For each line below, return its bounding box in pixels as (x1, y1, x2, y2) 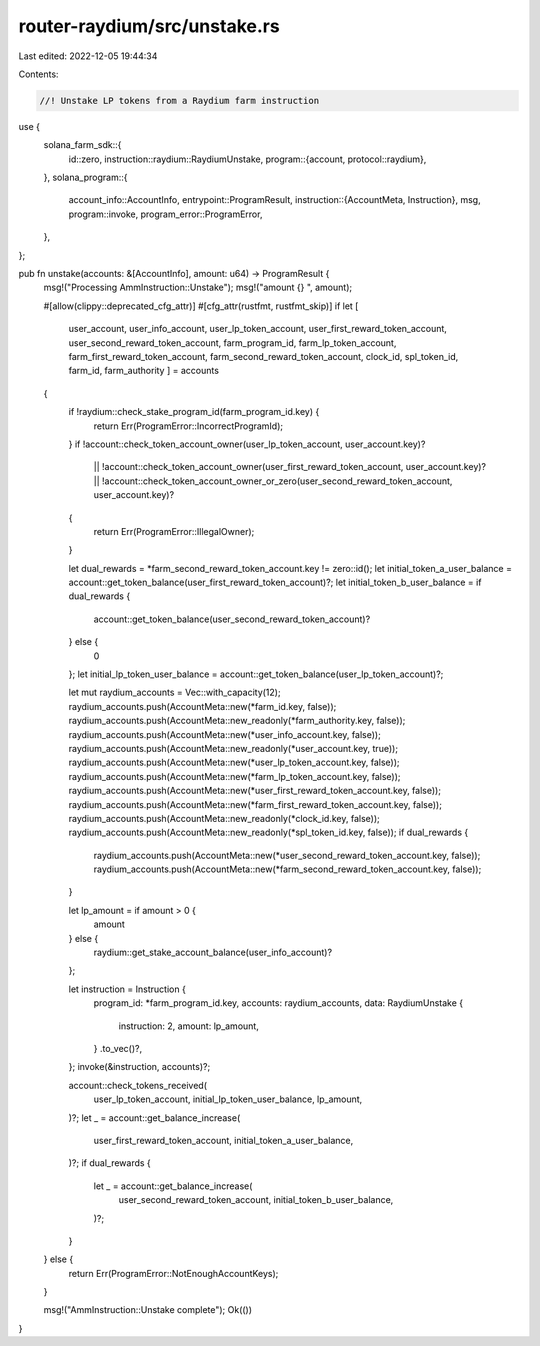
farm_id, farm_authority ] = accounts (68, 365, 220, 377)
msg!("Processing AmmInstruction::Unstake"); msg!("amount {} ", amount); (43, 281, 353, 294)
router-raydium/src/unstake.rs (18, 15, 280, 37)
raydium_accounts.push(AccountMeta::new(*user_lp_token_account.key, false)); (68, 756, 400, 769)
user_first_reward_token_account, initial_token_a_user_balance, (93, 1134, 354, 1146)
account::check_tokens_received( (68, 1079, 208, 1091)
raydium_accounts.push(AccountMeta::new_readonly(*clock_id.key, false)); (68, 812, 380, 824)
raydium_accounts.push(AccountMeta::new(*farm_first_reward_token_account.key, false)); (68, 798, 442, 810)
